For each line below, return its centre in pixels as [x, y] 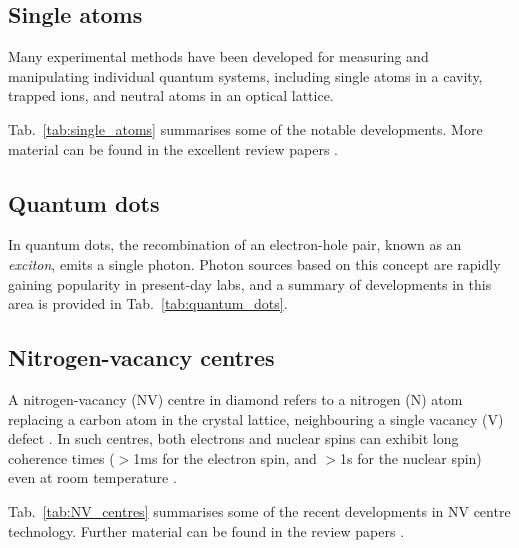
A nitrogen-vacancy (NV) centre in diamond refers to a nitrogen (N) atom [235, 398]
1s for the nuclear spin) [411, 457]
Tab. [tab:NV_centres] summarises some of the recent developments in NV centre [259, 510]
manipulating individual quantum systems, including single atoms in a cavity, [245, 75]
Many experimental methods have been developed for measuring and [218, 56]
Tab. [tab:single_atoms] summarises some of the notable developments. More [245, 128]
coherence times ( [61, 457]
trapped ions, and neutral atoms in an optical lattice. [171, 95]
